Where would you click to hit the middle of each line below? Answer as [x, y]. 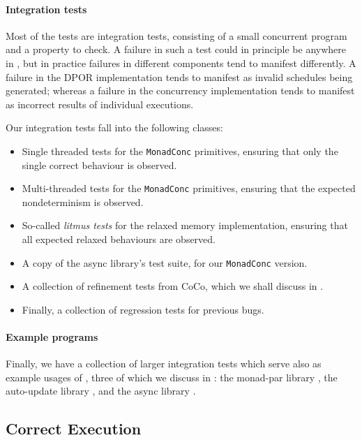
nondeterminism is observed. [83, 201]
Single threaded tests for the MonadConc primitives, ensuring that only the [180, 151]
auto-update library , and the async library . [101, 391]
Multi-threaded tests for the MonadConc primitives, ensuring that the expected [189, 188]
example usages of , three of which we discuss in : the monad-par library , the [172, 377]
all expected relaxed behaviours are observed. [119, 239]
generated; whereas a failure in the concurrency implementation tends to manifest [180, 90]
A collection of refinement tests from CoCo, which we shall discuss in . [173, 286]
